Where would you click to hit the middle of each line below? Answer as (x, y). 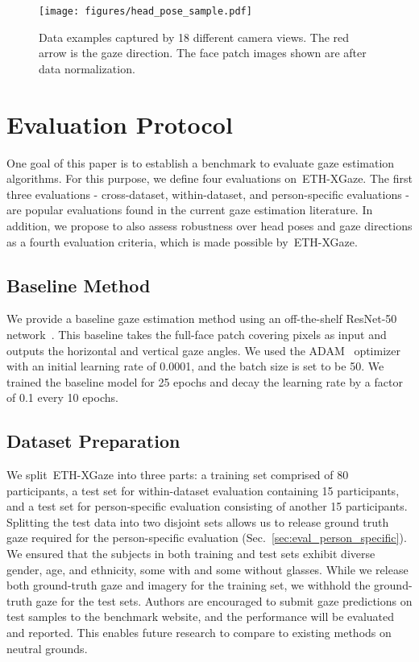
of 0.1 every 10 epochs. (62, 397)
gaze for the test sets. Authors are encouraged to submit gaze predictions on (224, 600)
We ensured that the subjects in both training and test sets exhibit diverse (191, 554)
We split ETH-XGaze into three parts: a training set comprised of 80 (178, 475)
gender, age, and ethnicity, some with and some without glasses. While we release (207, 569)
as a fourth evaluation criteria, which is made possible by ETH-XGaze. (182, 241)
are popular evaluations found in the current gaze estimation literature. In (190, 210)
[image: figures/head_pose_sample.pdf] (145, 11)
